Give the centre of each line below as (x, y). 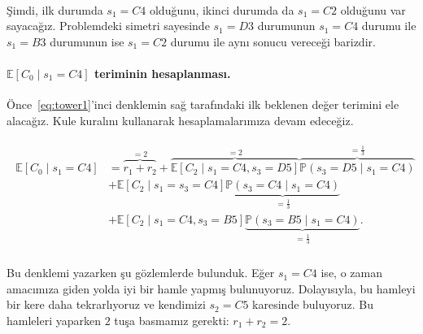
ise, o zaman (351, 273)
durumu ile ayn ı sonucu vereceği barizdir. (273, 41)
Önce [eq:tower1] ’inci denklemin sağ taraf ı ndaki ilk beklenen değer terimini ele (203, 104)
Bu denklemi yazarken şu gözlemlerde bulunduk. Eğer (141, 273)
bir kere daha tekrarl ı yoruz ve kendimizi (106, 304)
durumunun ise (87, 41)
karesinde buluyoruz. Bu (313, 304)
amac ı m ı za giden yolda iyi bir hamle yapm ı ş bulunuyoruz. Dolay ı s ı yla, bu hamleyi (211, 288)
